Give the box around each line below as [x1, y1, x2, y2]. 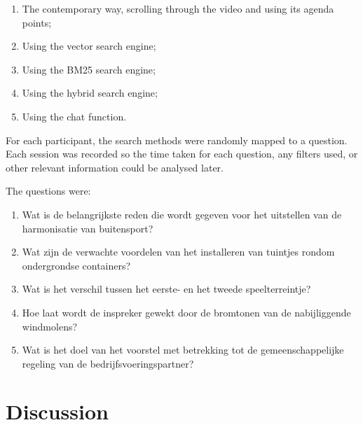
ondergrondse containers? [22, 258, 131, 272]
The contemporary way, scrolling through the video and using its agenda [22, 1, 334, 15]
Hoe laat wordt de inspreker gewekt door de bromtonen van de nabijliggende [22, 305, 351, 319]
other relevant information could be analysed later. [6, 160, 224, 174]
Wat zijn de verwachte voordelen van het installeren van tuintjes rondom [22, 244, 335, 259]
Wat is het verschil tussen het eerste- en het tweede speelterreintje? [22, 281, 311, 296]
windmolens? [22, 319, 78, 333]
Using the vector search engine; [22, 39, 156, 53]
